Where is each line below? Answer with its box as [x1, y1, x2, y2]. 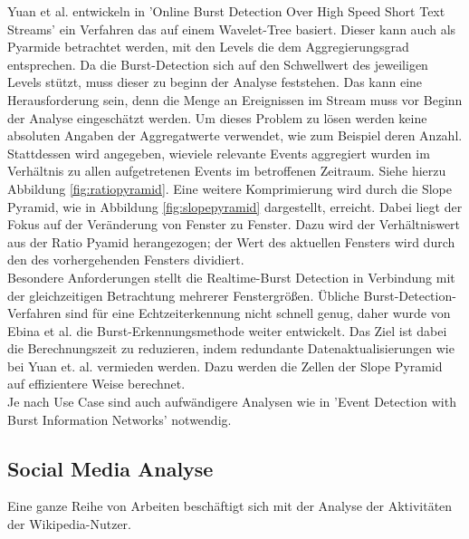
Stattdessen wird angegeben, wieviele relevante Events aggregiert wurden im [7, 143, 430, 162]
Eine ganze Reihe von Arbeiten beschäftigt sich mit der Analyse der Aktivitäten [7, 496, 453, 515]
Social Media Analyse [7, 454, 214, 482]
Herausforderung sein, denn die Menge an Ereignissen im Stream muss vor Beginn [7, 90, 463, 109]
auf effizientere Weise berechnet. [7, 374, 186, 393]
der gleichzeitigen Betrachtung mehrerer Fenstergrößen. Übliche [7, 285, 359, 304]
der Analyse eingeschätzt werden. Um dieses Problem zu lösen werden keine [7, 108, 427, 127]
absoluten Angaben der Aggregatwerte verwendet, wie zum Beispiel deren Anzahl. [7, 126, 463, 145]
